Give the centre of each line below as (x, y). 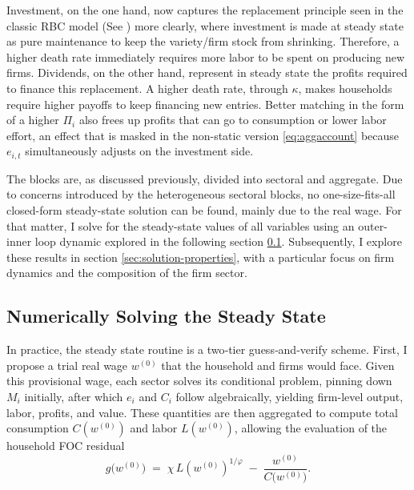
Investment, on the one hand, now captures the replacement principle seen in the (205, 10)
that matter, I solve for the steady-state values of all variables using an (181, 225)
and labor (154, 428)
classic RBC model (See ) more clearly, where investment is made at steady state (205, 25)
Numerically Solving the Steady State (166, 316)
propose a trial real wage (67, 365)
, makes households (345, 88)
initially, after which (74, 396)
